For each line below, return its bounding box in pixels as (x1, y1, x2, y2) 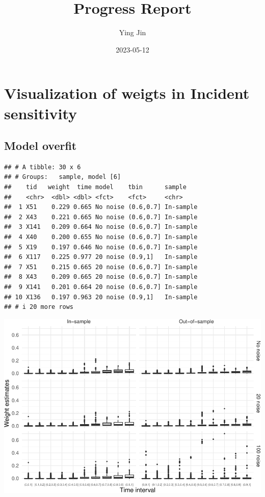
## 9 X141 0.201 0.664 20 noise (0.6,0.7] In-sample (4, 283, 198, 291)
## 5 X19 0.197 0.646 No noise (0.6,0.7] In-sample (4, 243, 198, 251)
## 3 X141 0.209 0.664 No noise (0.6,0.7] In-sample (4, 223, 198, 231)
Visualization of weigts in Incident (4, 83, 250, 103)
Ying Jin (119, 27, 146, 38)
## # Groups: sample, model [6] (4, 173, 121, 181)
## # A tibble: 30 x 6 (4, 163, 81, 171)
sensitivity (4, 102, 77, 123)
